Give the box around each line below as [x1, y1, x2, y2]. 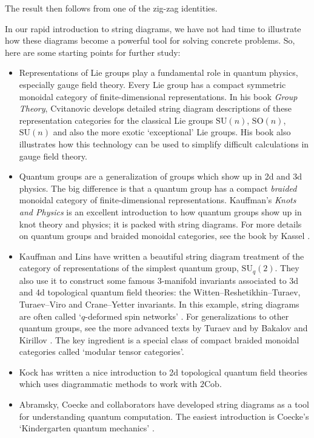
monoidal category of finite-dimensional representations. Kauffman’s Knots [19, 194, 296, 206]
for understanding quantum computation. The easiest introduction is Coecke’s [19, 409, 309, 422]
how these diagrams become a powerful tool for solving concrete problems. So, [5, 34, 295, 47]
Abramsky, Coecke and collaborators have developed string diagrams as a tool [19, 398, 309, 411]
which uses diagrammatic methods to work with [19, 377, 198, 390]
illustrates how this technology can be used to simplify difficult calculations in [19, 137, 309, 150]
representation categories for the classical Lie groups [19, 113, 213, 126]
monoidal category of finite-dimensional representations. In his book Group [19, 90, 298, 103]
